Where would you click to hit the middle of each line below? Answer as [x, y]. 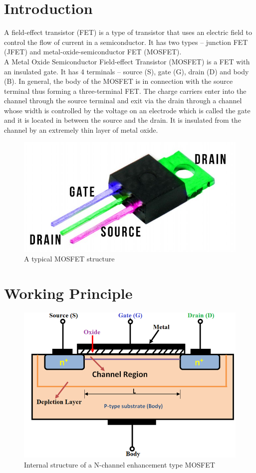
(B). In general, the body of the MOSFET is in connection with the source [119, 81]
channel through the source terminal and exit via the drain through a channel [123, 101]
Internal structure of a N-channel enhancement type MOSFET [120, 464]
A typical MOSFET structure [69, 259]
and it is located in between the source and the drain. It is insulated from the [123, 120]
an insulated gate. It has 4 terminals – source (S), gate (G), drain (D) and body [127, 71]
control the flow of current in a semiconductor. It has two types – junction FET [126, 42]
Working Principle [68, 293]
